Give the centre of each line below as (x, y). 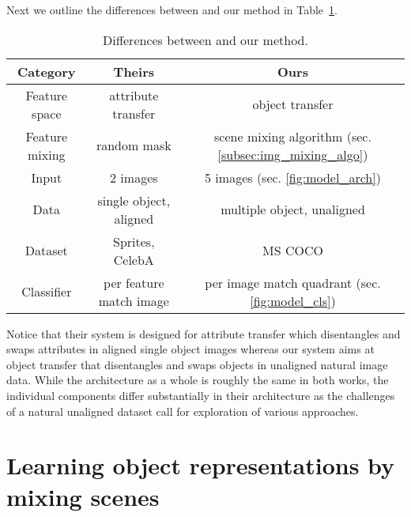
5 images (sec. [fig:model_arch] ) (293, 177)
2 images (134, 177)
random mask (134, 145)
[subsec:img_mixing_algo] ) (293, 154)
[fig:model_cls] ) (293, 300)
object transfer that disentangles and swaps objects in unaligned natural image (197, 364)
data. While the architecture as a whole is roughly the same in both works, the (198, 380)
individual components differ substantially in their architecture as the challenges (201, 395)
